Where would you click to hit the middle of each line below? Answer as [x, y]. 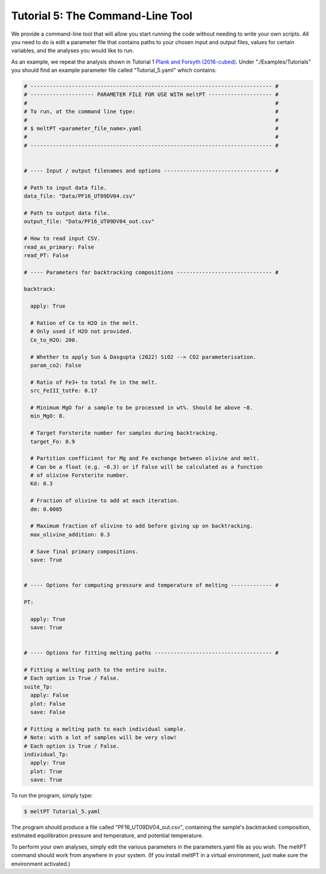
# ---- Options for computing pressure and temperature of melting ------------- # [151, 585]
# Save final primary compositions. [85, 551]
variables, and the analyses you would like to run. [72, 51]
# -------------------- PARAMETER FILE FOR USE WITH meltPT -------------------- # [151, 95]
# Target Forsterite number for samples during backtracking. [124, 433]
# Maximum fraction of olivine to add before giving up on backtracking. [142, 526]
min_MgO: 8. [48, 416]
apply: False [50, 695]
